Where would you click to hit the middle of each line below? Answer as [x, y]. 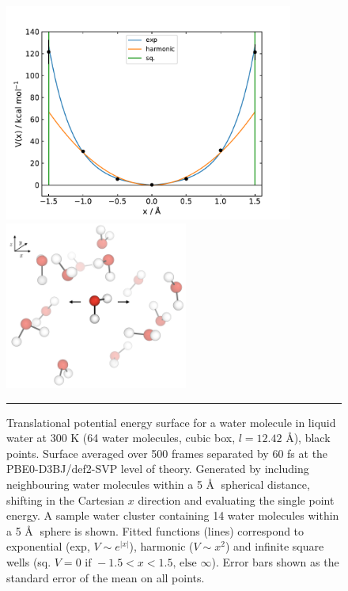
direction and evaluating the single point [236, 499]
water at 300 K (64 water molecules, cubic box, [121, 438]
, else [185, 563]
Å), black [308, 438]
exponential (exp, [48, 546]
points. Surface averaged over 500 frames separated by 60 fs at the [167, 453]
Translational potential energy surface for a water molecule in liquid [171, 422]
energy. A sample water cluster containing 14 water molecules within [173, 515]
